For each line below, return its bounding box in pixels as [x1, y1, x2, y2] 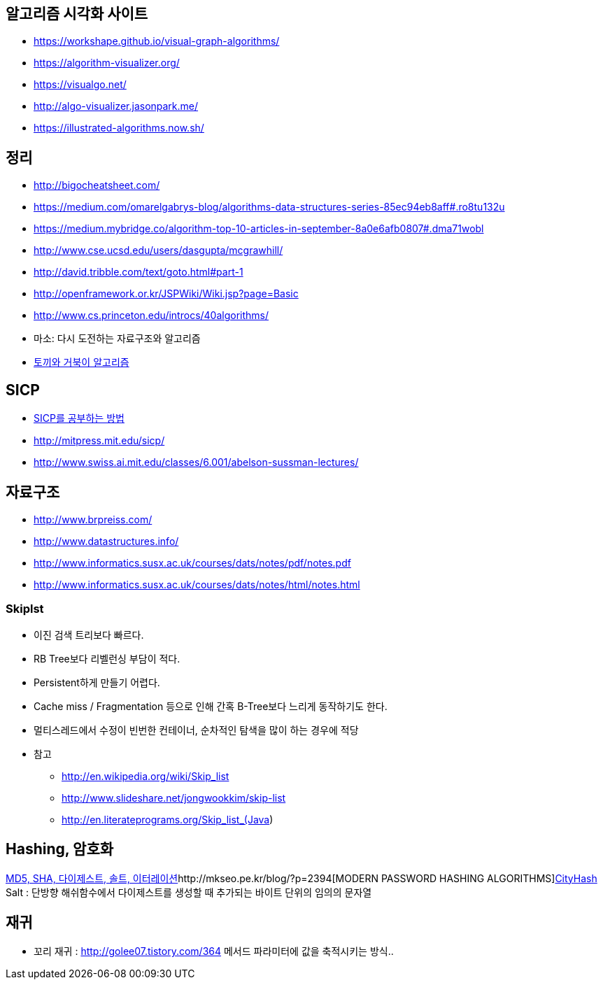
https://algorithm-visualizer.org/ [34, 57, 180, 69]
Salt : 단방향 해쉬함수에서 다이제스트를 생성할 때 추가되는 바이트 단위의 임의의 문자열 [6, 886, 372, 898]
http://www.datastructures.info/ [34, 534, 179, 547]
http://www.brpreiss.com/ [34, 513, 152, 525]
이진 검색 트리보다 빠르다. [34, 628, 144, 641]
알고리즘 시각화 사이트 [6, 5, 148, 22]
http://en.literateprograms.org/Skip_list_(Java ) [62, 813, 274, 825]
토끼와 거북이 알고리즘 [34, 356, 129, 369]
